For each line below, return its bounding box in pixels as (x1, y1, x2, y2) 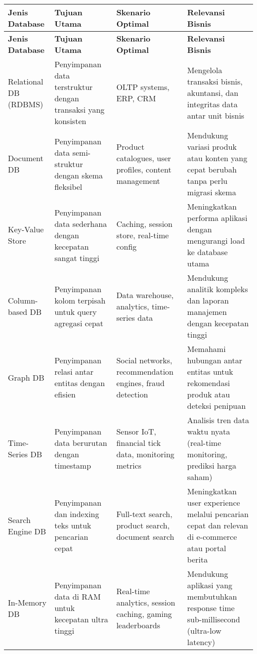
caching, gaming (116, 608, 172, 619)
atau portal (187, 542, 226, 554)
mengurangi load (187, 235, 245, 246)
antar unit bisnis (187, 109, 245, 121)
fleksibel (54, 180, 83, 192)
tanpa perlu (187, 175, 228, 186)
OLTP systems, (116, 81, 170, 92)
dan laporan (187, 295, 229, 306)
